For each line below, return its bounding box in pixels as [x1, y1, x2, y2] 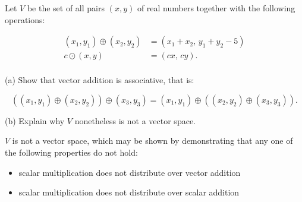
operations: [5, 13, 45, 26]
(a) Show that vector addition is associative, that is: [5, 74, 194, 86]
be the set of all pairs [27, 2, 105, 14]
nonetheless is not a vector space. [74, 114, 196, 127]
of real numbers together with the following [137, 2, 295, 14]
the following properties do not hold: [5, 146, 138, 159]
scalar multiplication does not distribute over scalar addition [18, 186, 240, 198]
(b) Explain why [5, 114, 65, 127]
